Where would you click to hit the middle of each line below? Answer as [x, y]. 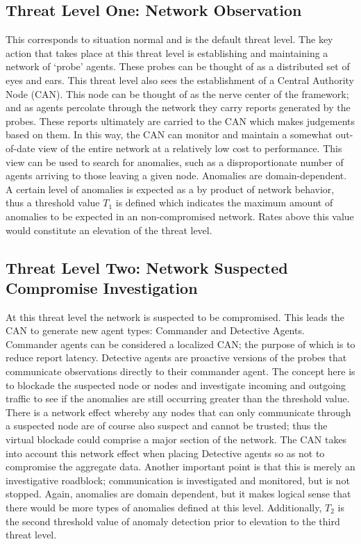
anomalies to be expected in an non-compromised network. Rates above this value [180, 216]
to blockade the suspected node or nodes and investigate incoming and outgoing [176, 385]
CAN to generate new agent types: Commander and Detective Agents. [155, 330]
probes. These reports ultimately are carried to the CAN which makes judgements [180, 121]
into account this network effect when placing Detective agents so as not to [165, 453]
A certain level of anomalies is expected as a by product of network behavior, [170, 189]
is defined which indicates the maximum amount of [224, 203]
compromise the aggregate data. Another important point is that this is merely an [180, 467]
